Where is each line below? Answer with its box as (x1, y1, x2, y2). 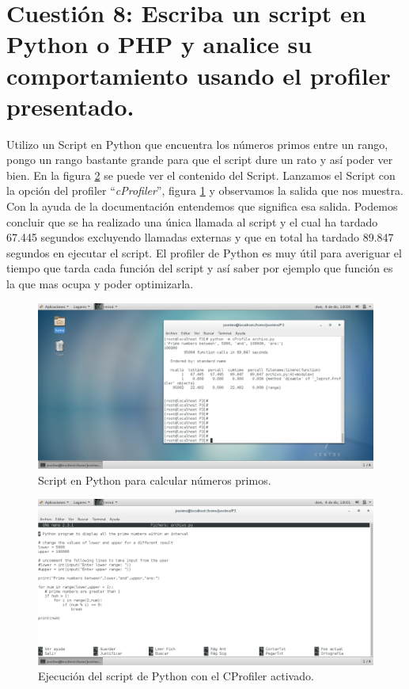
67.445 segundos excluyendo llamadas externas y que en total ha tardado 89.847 (6, 229, 394, 246)
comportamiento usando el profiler (6, 59, 391, 91)
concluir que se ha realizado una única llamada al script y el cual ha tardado (6, 213, 378, 230)
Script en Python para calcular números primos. (38, 471, 271, 488)
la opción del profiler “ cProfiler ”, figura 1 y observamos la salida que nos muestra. (6, 182, 403, 199)
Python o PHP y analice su (6, 28, 312, 60)
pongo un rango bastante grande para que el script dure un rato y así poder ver (6, 151, 393, 168)
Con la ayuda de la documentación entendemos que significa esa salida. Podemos (6, 198, 398, 215)
